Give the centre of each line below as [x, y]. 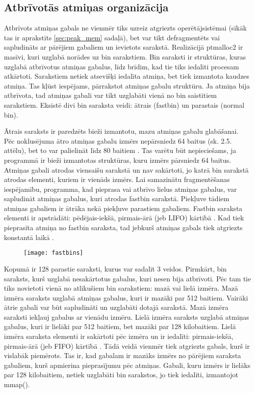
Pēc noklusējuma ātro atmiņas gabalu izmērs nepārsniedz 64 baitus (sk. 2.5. [118, 140]
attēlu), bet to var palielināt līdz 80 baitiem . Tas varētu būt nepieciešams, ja [120, 150]
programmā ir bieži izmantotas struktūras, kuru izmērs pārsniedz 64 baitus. [118, 160]
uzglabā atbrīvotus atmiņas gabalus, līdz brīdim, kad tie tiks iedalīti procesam [122, 66]
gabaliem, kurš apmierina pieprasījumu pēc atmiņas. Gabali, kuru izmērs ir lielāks [127, 365]
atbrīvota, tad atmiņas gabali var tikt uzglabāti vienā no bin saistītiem [110, 95]
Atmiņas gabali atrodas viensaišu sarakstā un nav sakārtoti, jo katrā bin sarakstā [127, 169]
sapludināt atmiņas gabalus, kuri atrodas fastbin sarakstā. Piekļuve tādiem [117, 198]
